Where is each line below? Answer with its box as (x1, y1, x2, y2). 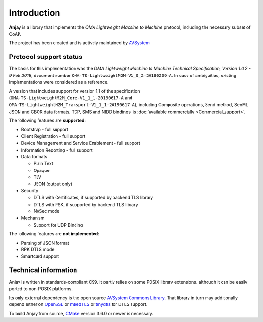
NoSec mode (33, 208, 60, 214)
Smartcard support (21, 253, 59, 259)
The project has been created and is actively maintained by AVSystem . (9, 40, 151, 46)
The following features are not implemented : (9, 231, 99, 237)
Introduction (9, 7, 60, 18)
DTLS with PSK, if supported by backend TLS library (33, 201, 138, 207)
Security (21, 188, 38, 193)
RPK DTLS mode (21, 246, 55, 252)
